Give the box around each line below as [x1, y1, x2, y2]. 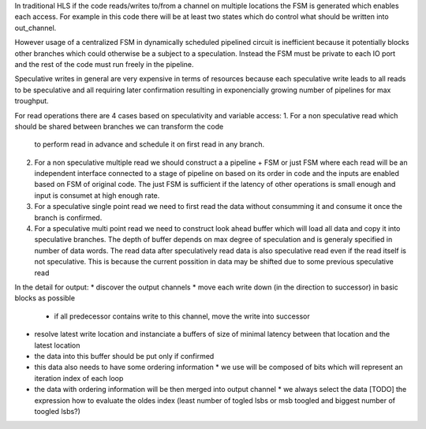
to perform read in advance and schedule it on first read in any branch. [34, 140, 265, 149]
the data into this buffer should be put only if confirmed [34, 351, 215, 360]
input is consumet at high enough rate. [34, 190, 160, 200]
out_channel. [14, 23, 57, 32]
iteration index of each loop [34, 373, 124, 382]
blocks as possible [14, 293, 75, 303]
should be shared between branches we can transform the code [14, 121, 224, 131]
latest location [34, 340, 80, 350]
